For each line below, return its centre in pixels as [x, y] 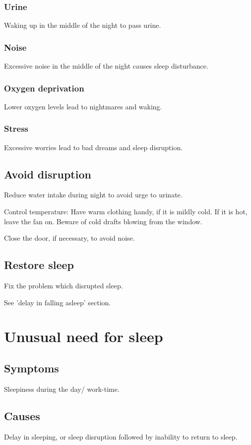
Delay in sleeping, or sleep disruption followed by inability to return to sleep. [121, 436]
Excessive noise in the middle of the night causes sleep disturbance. [106, 66]
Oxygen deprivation [44, 88]
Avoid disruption [48, 174]
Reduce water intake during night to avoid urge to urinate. [93, 195]
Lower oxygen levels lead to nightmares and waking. [83, 106]
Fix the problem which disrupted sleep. [63, 286]
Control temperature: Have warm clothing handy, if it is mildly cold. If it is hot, [126, 212]
